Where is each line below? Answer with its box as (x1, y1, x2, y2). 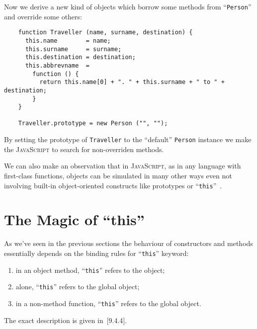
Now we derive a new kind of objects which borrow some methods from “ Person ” (4, 1, 252, 11)
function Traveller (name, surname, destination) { (18, 29, 193, 36)
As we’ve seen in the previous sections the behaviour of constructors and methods (4, 238, 253, 248)
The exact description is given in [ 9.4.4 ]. (4, 315, 127, 325)
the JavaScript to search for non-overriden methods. (4, 144, 164, 154)
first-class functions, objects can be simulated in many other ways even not (4, 170, 232, 180)
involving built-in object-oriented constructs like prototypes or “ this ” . (4, 180, 222, 190)
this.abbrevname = (25, 62, 89, 69)
